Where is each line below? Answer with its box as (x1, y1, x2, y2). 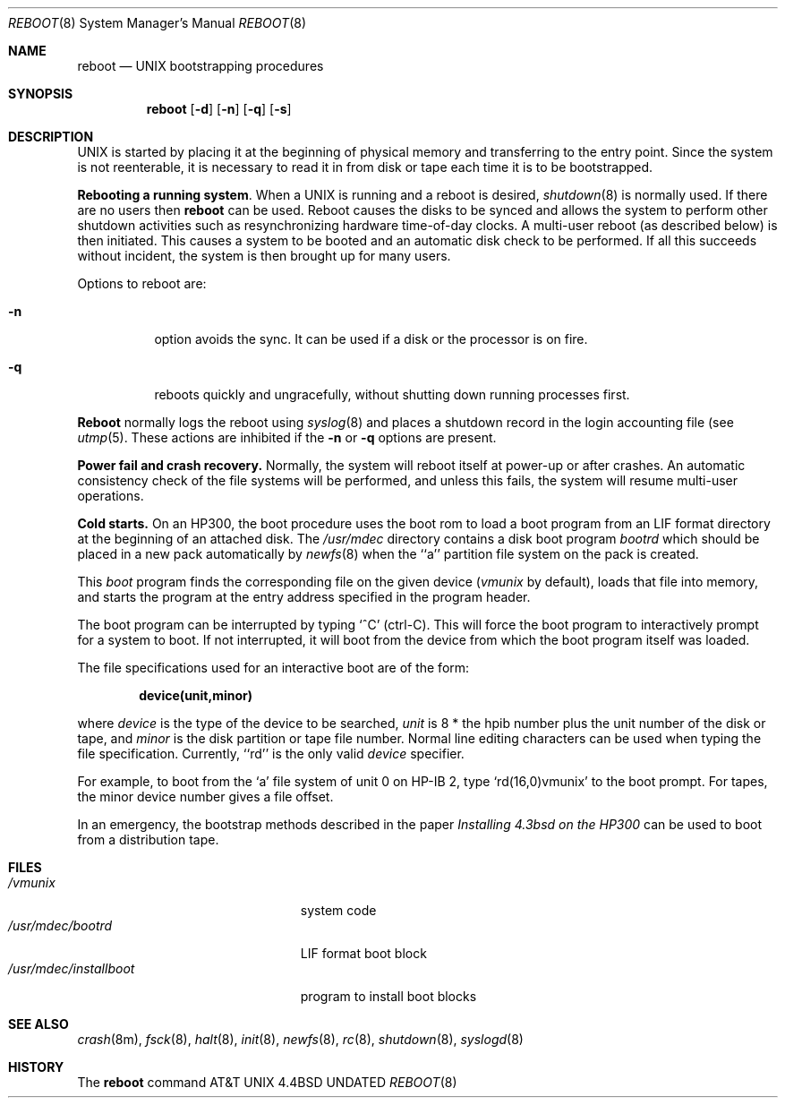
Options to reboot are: (77, 276, 207, 291)
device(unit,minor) (139, 688, 253, 703)
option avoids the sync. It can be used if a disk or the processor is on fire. (154, 331, 588, 347)
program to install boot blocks (300, 989, 477, 1004)
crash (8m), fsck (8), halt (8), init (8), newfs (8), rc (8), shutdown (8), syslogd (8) (77, 1032, 524, 1047)
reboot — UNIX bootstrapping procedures (77, 58, 324, 73)
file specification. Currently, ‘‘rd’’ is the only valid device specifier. (77, 746, 465, 761)
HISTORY (8, 1059, 64, 1075)
